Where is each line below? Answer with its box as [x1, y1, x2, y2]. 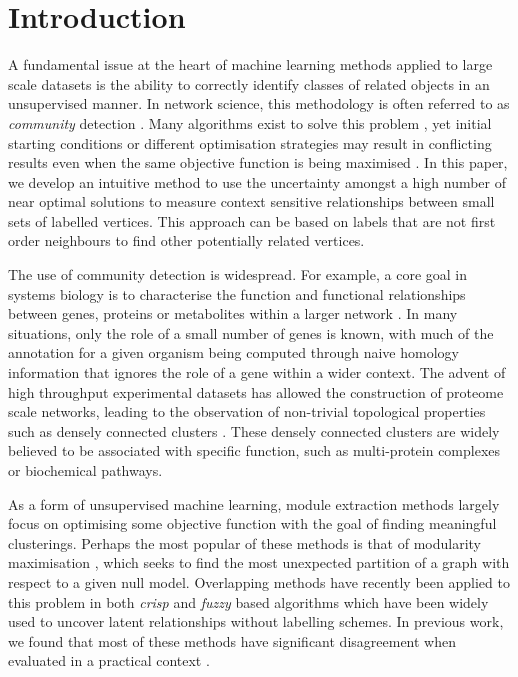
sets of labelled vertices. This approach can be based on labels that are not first [8, 210, 496, 231]
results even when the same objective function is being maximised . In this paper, [8, 152, 508, 173]
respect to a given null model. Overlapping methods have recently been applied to [8, 571, 510, 592]
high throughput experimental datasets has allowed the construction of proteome [8, 381, 504, 402]
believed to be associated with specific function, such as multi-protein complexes [8, 440, 501, 461]
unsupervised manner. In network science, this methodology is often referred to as [8, 93, 510, 114]
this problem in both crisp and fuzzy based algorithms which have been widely [8, 591, 489, 612]
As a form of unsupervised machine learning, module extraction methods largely [8, 493, 500, 514]
